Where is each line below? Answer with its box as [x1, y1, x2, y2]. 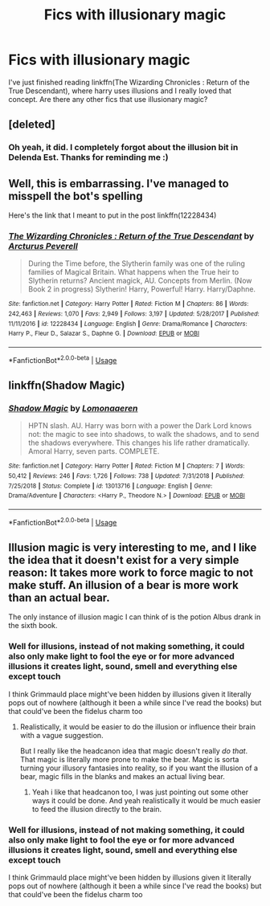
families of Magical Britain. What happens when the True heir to [27, 267, 239, 277]
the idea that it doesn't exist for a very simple [8, 553, 239, 567]
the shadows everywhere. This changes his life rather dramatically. [27, 438, 251, 447]
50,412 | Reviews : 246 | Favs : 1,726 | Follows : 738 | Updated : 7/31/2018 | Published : [8, 471, 245, 480]
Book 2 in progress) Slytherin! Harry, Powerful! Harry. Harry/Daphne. [27, 284, 256, 294]
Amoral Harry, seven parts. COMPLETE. [27, 447, 160, 456]
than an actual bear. [8, 591, 110, 604]
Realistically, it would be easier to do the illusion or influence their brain [19, 721, 256, 732]
